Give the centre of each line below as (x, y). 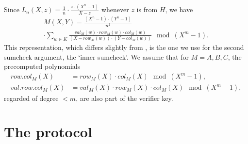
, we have (179, 9)
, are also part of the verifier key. (124, 98)
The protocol (48, 131)
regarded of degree (31, 98)
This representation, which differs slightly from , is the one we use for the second (124, 47)
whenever (115, 9)
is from (147, 9)
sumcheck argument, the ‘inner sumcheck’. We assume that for (97, 56)
